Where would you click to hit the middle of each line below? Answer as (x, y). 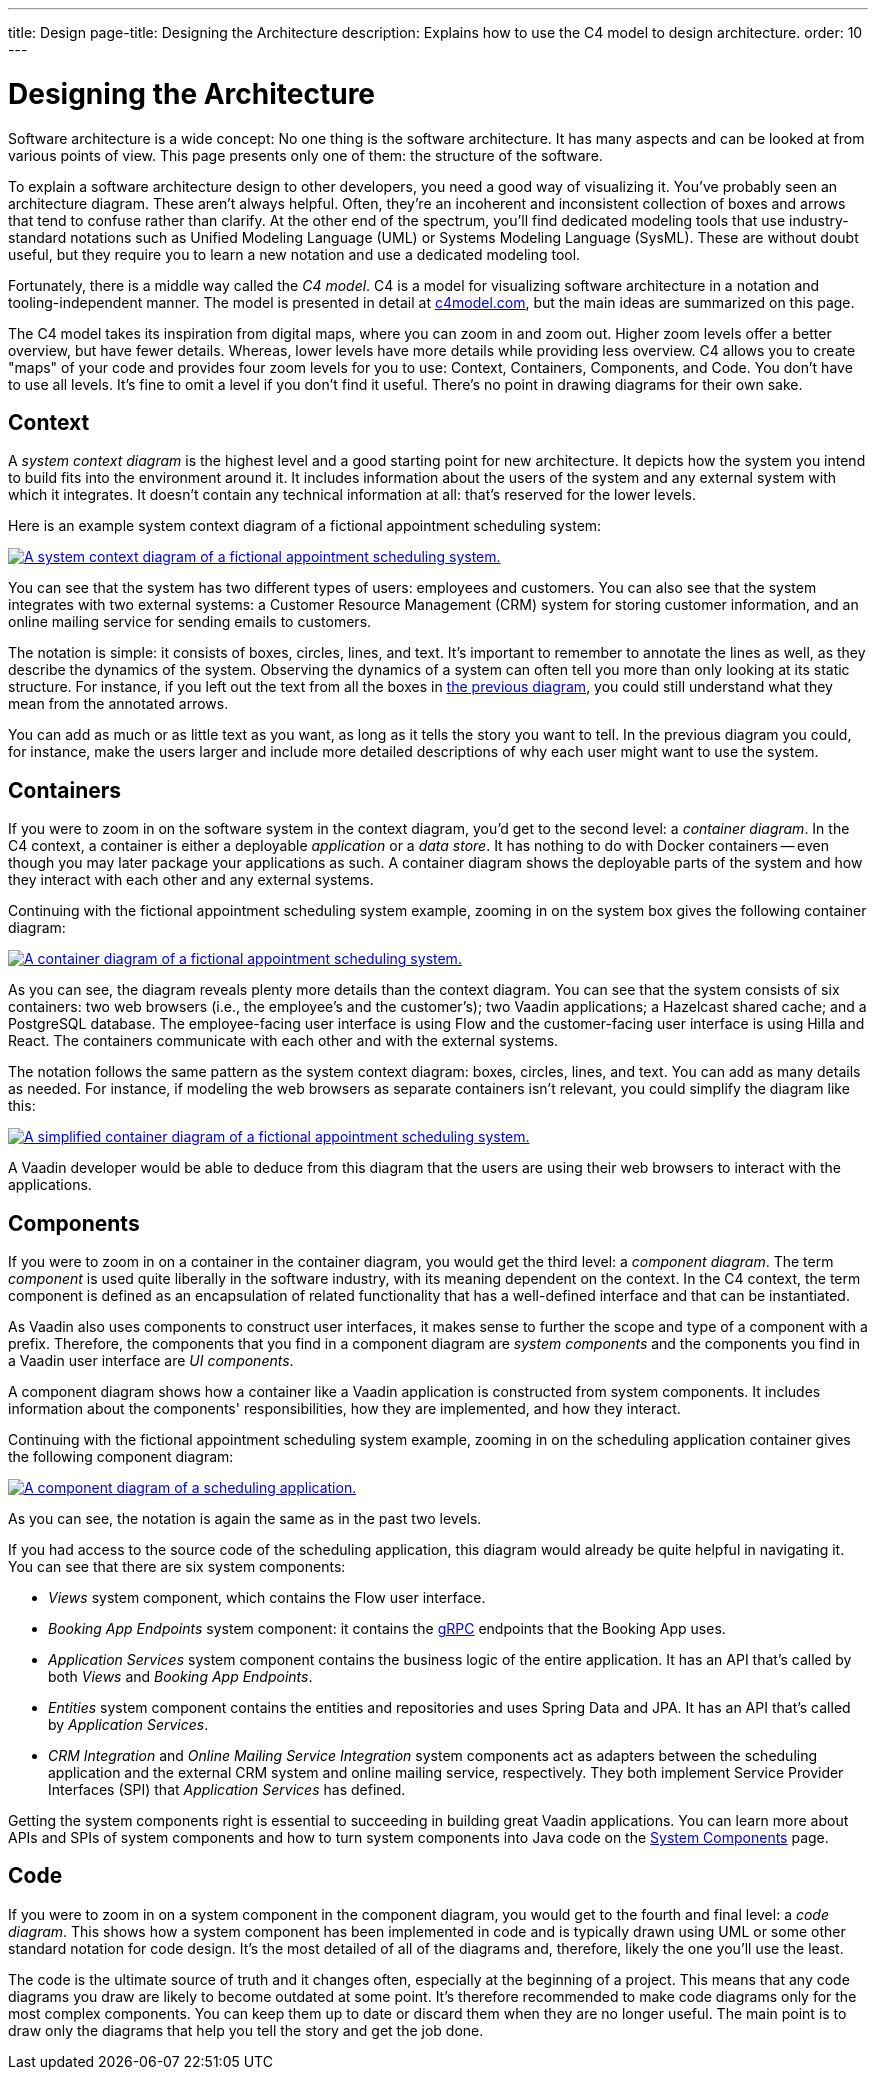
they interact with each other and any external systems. (191, 880)
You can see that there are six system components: (177, 1567)
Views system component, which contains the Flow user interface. (267, 1598)
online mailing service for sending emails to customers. (190, 622)
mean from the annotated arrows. (118, 704)
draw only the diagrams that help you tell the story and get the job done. (246, 2030)
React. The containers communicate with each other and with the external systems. (283, 1041)
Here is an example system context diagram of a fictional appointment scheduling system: (305, 526)
